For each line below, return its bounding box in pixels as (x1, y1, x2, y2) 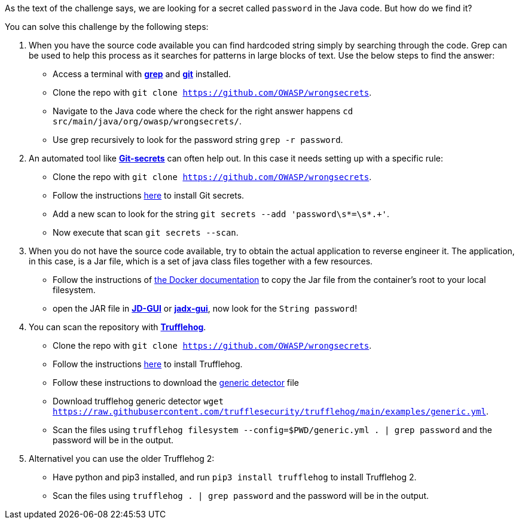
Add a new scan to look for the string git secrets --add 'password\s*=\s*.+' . (53, 209, 390, 219)
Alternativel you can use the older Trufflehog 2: (29, 453, 215, 464)
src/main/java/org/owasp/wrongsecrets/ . (53, 116, 242, 126)
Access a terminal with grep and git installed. (53, 69, 231, 79)
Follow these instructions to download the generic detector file (53, 377, 299, 388)
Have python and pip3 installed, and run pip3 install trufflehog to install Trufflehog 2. (53, 472, 417, 482)
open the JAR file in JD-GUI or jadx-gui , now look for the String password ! (53, 303, 358, 313)
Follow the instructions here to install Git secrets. (53, 190, 245, 200)
